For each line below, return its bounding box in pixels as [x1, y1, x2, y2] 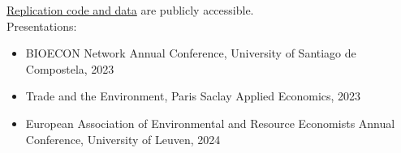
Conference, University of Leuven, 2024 [25, 130, 221, 147]
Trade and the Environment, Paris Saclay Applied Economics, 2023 [25, 87, 361, 104]
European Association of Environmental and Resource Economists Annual [25, 114, 395, 131]
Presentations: [6, 17, 77, 34]
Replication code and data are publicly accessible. [6, 2, 254, 18]
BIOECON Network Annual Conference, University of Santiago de [25, 45, 356, 62]
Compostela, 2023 [25, 60, 114, 77]
